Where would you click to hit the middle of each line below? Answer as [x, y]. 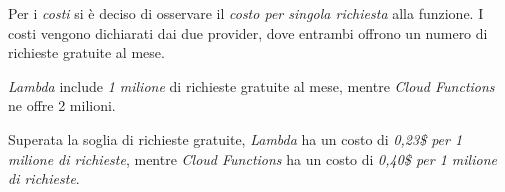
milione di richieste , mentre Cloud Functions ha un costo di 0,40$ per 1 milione [252, 158]
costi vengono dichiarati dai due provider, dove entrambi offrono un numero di [248, 32]
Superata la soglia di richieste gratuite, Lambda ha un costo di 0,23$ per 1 [235, 138]
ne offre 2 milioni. [62, 105]
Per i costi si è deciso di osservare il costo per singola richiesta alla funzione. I [246, 13]
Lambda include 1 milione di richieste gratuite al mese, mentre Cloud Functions [251, 85]
